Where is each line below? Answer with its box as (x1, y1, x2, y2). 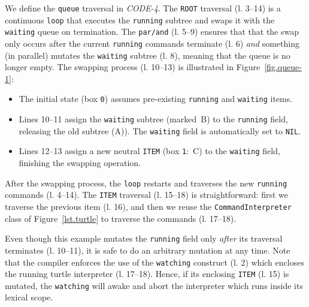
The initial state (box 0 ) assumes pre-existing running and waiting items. (19, 92, 293, 105)
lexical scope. (5, 291, 53, 303)
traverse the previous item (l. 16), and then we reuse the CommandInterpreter (5, 200, 292, 212)
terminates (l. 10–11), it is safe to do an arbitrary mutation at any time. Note (5, 243, 290, 256)
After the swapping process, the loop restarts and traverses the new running (5, 176, 287, 189)
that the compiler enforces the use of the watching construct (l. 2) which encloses (5, 255, 304, 268)
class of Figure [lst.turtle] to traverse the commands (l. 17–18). (5, 212, 237, 224)
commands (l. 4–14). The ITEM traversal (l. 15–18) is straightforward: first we (5, 188, 288, 201)
